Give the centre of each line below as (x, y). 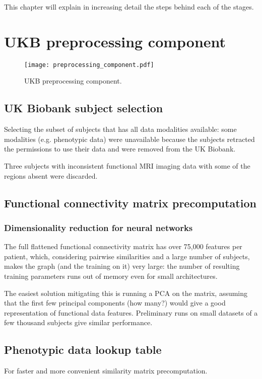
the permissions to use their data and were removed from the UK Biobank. (120, 149)
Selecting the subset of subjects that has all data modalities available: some (120, 129)
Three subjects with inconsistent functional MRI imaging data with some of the (127, 165)
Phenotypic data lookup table (83, 350)
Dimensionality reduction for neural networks (99, 227)
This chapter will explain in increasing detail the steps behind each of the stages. (129, 7)
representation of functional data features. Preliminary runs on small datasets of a (131, 312)
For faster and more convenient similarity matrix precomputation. (106, 371)
